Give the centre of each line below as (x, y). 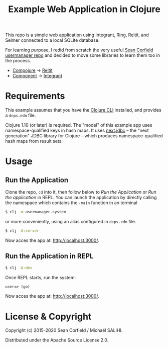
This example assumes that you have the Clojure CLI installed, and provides (83, 110)
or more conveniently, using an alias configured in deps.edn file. (71, 222)
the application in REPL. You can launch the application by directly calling (81, 198)
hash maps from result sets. (34, 141)
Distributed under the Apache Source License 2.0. (57, 340)
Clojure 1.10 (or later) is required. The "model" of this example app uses (79, 125)
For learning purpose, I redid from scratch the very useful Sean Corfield (79, 50)
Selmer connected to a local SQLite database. (52, 40)
